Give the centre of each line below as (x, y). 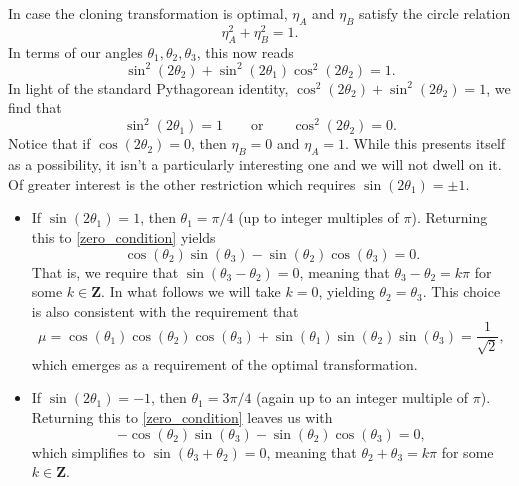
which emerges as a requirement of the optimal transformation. (224, 363)
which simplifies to (88, 451)
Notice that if (49, 143)
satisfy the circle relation (435, 13)
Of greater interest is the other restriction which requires (182, 183)
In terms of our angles (75, 51)
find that (35, 107)
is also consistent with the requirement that (165, 310)
